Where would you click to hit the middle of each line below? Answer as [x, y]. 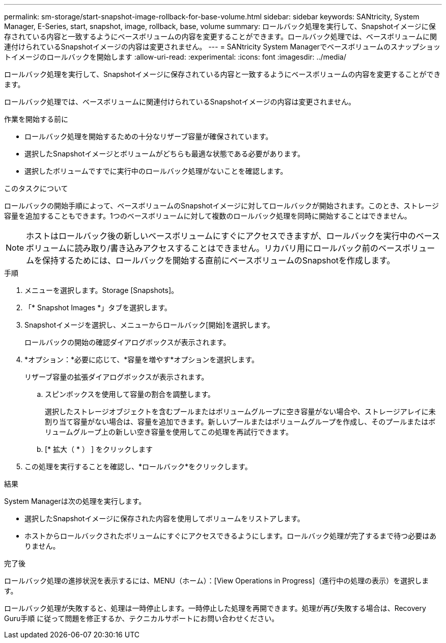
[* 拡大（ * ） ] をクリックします [99, 449]
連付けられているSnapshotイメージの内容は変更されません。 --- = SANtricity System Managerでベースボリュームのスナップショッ [222, 47]
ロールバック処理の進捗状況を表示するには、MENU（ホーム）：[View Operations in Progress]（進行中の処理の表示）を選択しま [217, 581]
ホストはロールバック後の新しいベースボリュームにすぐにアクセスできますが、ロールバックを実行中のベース [233, 236]
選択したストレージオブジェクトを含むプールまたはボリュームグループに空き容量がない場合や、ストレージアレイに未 [240, 411]
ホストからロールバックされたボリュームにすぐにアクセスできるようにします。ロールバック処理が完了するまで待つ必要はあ [231, 536]
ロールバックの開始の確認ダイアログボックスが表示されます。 [128, 342]
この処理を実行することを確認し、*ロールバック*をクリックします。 [138, 466]
